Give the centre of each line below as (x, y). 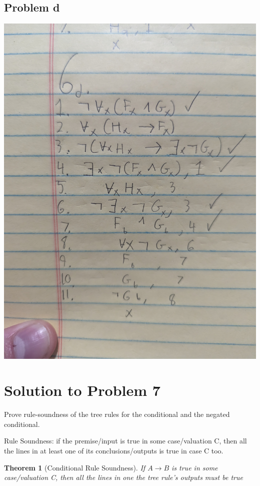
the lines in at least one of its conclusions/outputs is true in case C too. (114, 451)
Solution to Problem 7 (82, 390)
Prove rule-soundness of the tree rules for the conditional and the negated (117, 414)
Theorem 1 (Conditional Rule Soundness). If (75, 467)
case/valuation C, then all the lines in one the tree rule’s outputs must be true (123, 477)
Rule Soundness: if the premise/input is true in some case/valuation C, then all (125, 441)
